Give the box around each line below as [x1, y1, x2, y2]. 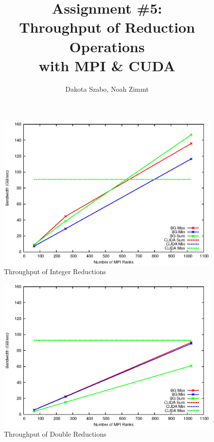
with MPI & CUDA [38, 55, 176, 75]
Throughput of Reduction [19, 17, 195, 37]
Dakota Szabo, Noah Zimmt [65, 83, 149, 94]
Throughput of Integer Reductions [4, 266, 106, 277]
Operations [69, 36, 145, 56]
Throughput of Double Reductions [4, 429, 107, 439]
